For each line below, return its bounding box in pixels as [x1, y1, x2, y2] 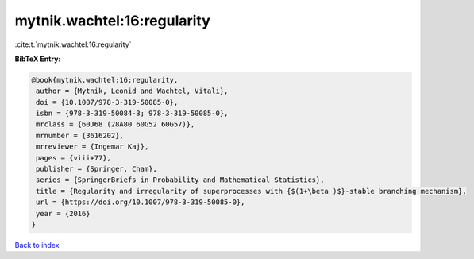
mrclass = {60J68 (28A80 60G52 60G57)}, [36, 120, 195, 129]
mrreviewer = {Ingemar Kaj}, [36, 142, 149, 151]
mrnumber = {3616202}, [36, 131, 125, 140]
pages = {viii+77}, [36, 153, 111, 162]
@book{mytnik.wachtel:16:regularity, [31, 75, 179, 84]
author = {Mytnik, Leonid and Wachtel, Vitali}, [36, 87, 229, 95]
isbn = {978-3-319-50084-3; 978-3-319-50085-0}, [36, 109, 229, 118]
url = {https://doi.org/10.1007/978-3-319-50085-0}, [36, 198, 245, 207]
